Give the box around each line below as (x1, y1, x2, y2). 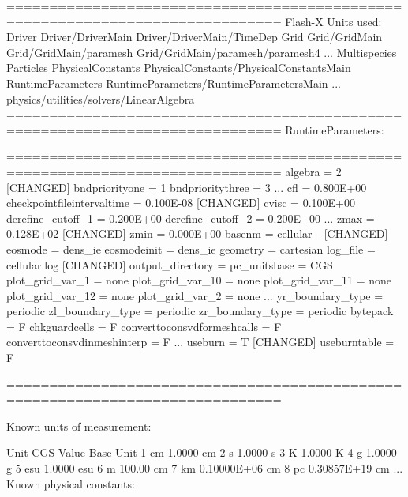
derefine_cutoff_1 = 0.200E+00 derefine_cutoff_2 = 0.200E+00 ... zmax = (6, 209, 375, 226)
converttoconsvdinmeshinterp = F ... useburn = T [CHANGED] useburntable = (6, 333, 395, 350)
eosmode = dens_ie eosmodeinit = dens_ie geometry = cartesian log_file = (6, 240, 376, 257)
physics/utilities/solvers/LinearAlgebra (6, 90, 195, 107)
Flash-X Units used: (285, 13, 382, 29)
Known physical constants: (6, 475, 135, 491)
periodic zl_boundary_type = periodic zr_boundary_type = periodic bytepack (6, 303, 394, 319)
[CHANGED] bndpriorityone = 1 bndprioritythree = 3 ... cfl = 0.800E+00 (6, 179, 367, 195)
